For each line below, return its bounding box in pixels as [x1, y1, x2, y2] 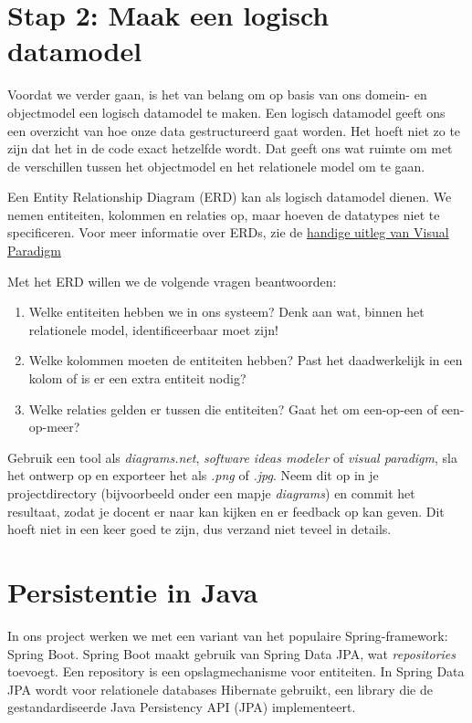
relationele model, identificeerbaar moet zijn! [28, 320, 278, 339]
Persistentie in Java [7, 572, 258, 610]
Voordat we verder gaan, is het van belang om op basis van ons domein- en [7, 85, 427, 104]
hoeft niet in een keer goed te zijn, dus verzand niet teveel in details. [7, 519, 392, 539]
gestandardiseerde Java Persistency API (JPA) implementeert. [7, 697, 356, 717]
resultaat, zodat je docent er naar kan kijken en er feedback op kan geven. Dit [7, 501, 445, 520]
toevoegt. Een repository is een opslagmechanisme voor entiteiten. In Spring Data [7, 662, 465, 681]
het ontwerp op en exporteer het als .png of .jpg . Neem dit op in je [7, 466, 379, 485]
